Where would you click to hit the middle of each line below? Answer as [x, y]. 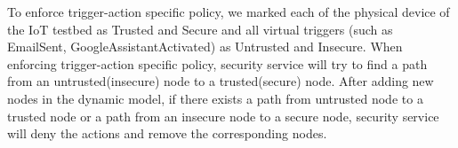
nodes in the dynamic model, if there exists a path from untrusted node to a [215, 98]
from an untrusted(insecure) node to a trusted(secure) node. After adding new [221, 81]
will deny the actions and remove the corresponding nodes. [167, 133]
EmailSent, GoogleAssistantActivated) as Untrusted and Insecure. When [205, 47]
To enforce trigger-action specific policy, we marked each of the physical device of [229, 12]
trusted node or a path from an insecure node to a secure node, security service [223, 116]
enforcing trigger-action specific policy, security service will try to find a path [217, 63]
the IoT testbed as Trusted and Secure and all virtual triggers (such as [200, 29]
